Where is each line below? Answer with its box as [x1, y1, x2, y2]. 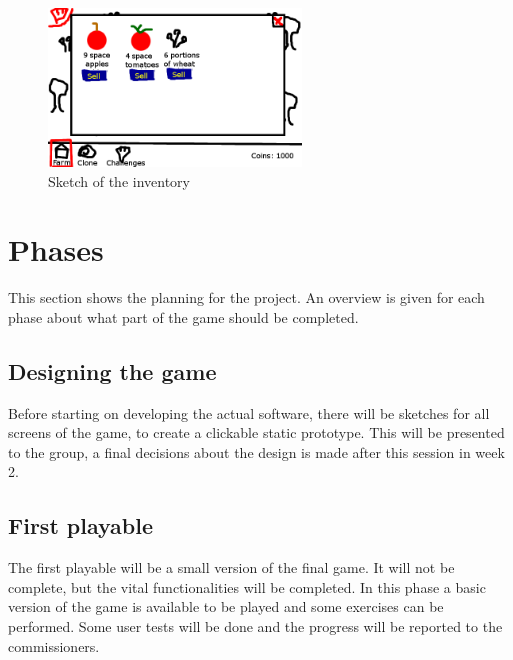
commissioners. [8, 635, 100, 656]
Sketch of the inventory [48, 170, 190, 191]
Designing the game [8, 355, 217, 386]
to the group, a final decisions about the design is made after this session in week [8, 441, 505, 462]
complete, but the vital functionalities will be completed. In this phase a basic [8, 576, 486, 597]
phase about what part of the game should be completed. [8, 306, 359, 327]
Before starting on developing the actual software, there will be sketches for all [8, 402, 490, 423]
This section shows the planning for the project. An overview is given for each [8, 287, 485, 308]
